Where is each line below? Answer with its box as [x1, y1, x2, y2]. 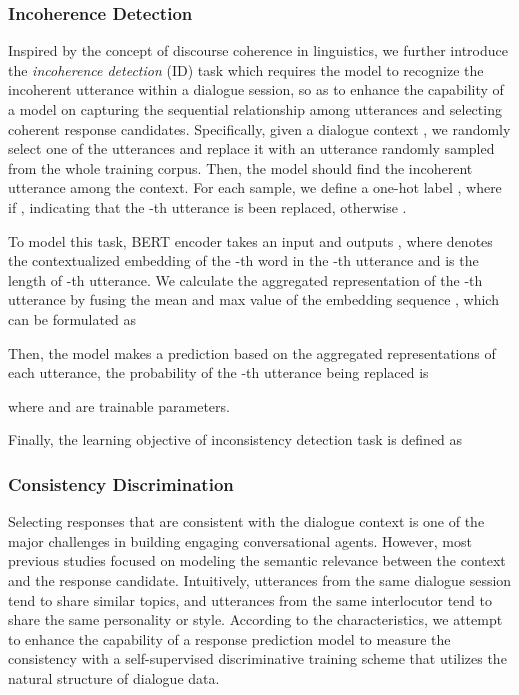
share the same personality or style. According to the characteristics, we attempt [8, 609, 503, 630]
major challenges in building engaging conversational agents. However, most [8, 530, 472, 551]
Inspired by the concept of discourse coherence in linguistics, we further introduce [8, 40, 508, 61]
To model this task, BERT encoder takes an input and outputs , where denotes [8, 230, 493, 251]
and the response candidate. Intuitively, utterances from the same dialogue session [8, 569, 512, 590]
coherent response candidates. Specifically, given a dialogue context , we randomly [8, 118, 511, 139]
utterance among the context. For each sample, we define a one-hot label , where [8, 177, 502, 198]
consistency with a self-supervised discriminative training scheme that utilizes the [8, 648, 507, 669]
